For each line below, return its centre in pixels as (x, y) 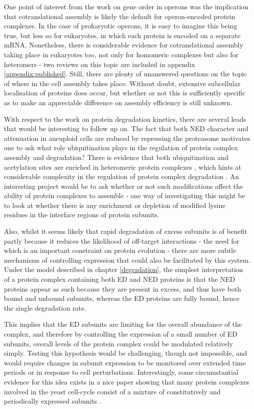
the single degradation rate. (45, 307)
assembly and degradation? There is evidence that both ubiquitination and (116, 157)
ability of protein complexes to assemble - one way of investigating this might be (125, 195)
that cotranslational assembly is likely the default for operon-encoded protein (120, 16)
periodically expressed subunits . (53, 401)
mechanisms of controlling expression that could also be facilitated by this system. (127, 260)
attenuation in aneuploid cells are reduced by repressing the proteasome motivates (127, 138)
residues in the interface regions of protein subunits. (82, 215)
